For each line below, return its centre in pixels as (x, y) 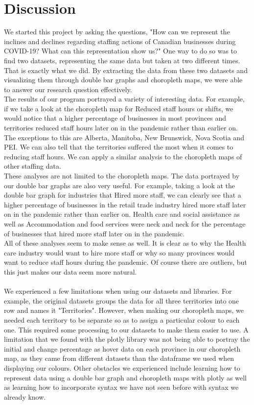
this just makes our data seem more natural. (70, 271)
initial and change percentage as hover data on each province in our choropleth (122, 348)
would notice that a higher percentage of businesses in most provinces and (115, 118)
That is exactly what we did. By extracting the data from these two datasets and (126, 70)
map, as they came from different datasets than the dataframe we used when (119, 358)
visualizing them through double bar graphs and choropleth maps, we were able (123, 80)
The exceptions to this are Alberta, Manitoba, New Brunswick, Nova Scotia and (124, 137)
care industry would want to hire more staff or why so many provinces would (119, 252)
